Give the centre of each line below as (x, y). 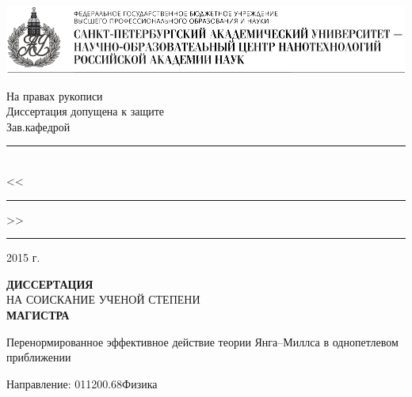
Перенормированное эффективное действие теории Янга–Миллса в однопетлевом (202, 341)
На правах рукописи (55, 95)
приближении (39, 357)
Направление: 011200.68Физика (82, 383)
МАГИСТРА (38, 315)
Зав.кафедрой (38, 126)
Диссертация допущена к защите (86, 111)
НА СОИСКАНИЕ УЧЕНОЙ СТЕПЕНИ (103, 299)
